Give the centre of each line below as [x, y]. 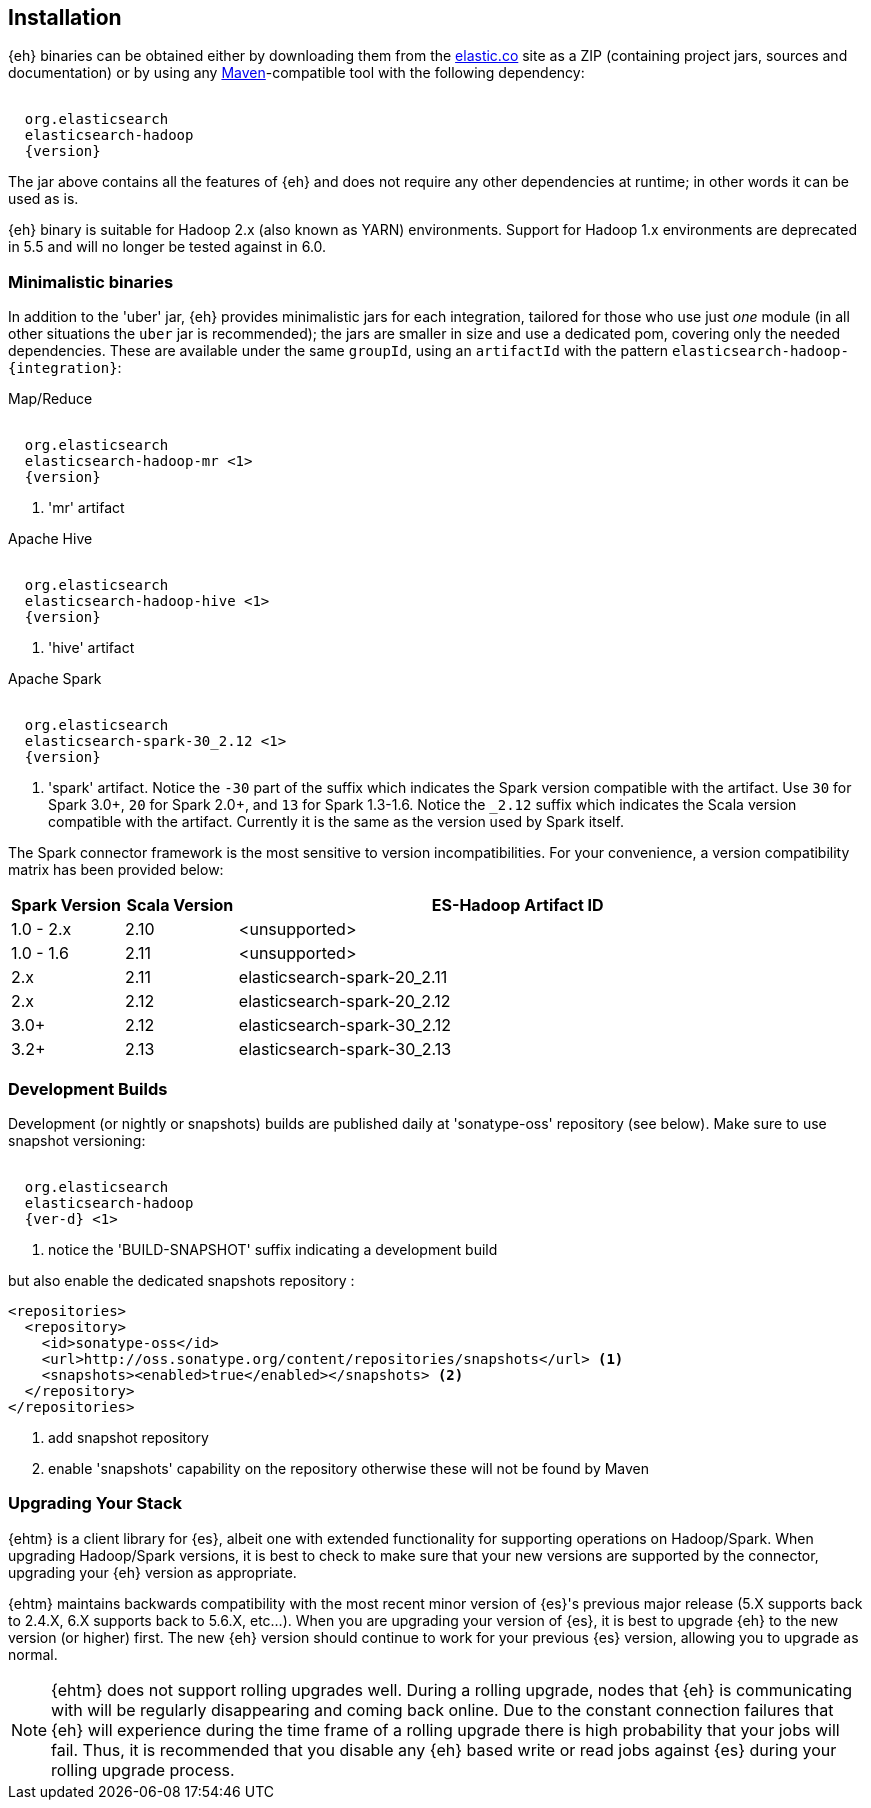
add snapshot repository [128, 1437]
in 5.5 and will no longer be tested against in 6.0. [167, 247]
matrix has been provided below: [116, 870]
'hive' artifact [91, 648]
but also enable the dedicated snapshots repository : [181, 1280]
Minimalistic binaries [91, 281]
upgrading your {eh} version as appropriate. [152, 1572]
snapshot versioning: [77, 1140]
